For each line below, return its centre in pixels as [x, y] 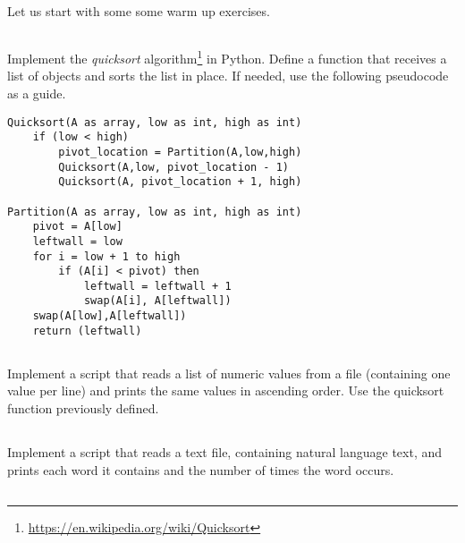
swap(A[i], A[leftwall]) [157, 301]
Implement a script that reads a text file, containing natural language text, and [225, 452]
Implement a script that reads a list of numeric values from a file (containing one [229, 373]
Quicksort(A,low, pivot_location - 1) [173, 167]
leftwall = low [77, 241]
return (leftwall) [87, 331]
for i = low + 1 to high [106, 256]
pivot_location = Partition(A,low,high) [180, 152]
